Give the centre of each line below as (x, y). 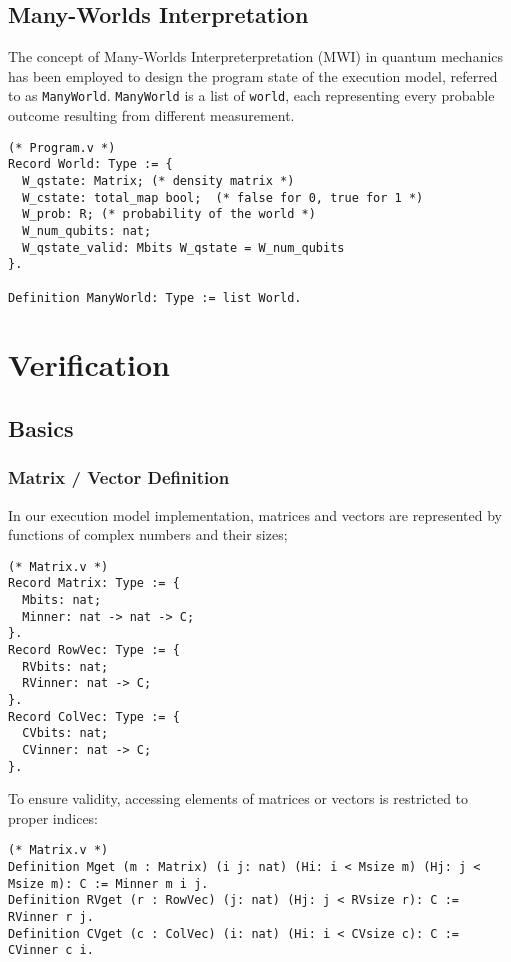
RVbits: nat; (65, 666)
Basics (41, 427)
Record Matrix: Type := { (94, 583)
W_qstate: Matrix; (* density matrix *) (158, 180)
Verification (89, 364)
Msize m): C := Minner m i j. (108, 883)
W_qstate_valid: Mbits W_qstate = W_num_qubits (183, 247)
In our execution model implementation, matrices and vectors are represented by (255, 514)
